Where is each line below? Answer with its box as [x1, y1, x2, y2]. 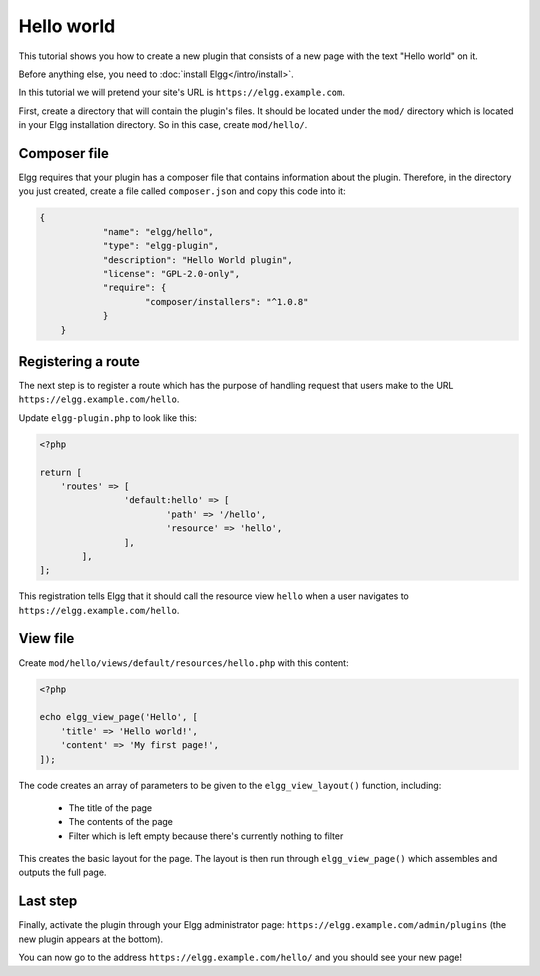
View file [18, 630, 75, 647]
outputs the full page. [18, 866, 107, 879]
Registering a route [18, 353, 140, 370]
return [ [39, 466, 83, 478]
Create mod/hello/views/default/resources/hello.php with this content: [18, 656, 349, 669]
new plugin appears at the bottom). [18, 933, 164, 945]
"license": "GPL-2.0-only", [102, 268, 240, 279]
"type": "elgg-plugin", [102, 240, 220, 252]
